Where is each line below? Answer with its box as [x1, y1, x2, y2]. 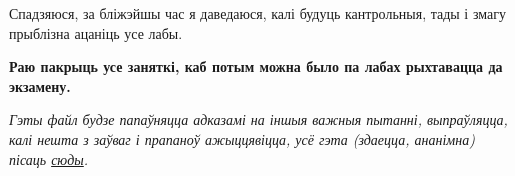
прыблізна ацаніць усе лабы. [9, 22, 183, 43]
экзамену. [9, 75, 71, 96]
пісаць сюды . [9, 148, 89, 169]
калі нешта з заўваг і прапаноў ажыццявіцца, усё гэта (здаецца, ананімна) [9, 128, 475, 149]
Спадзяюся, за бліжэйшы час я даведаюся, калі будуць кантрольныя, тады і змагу [9, 3, 506, 23]
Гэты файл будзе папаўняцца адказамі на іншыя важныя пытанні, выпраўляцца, [9, 109, 508, 130]
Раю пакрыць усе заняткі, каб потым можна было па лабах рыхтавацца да [9, 56, 503, 77]
